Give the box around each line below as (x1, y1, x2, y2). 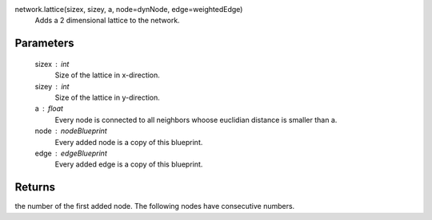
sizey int (34, 81, 70, 91)
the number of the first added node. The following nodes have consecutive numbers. (14, 202, 295, 211)
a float (34, 104, 64, 113)
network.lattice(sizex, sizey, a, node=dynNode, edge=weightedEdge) (14, 5, 243, 14)
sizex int (34, 59, 70, 69)
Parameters (14, 37, 74, 50)
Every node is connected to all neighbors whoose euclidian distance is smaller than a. (54, 115, 338, 124)
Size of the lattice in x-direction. (54, 70, 160, 80)
